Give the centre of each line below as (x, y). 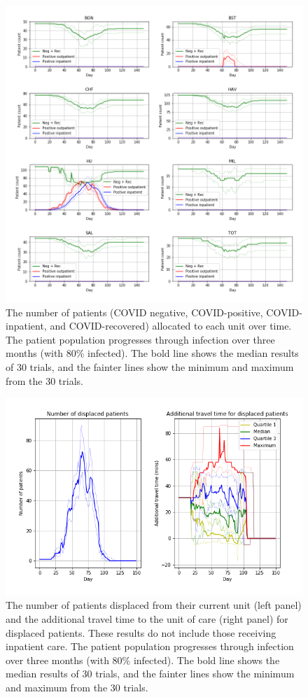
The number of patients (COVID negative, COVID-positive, (134, 312)
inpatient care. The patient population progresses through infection (150, 646)
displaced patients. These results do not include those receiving (141, 632)
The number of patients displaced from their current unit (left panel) (154, 605)
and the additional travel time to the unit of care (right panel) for (147, 619)
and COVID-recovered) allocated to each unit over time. (171, 326)
